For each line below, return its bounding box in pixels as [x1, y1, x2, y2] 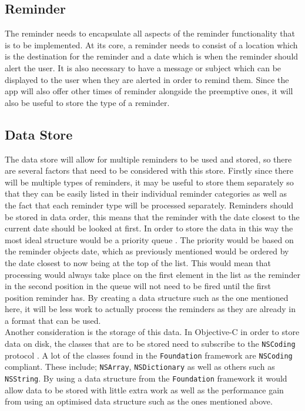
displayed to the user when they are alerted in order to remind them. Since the [5, 73, 289, 85]
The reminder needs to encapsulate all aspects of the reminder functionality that [5, 27, 295, 39]
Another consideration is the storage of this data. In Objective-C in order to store [5, 326, 300, 338]
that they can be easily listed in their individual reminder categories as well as [5, 187, 287, 200]
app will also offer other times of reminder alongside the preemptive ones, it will [5, 85, 293, 97]
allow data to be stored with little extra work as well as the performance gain [5, 383, 284, 396]
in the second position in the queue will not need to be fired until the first [5, 280, 271, 292]
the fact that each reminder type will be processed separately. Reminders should [5, 198, 294, 211]
